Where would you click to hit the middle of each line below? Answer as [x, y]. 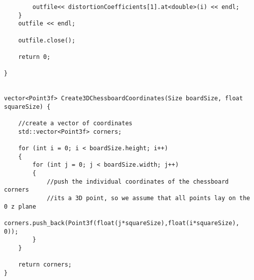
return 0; [34, 57]
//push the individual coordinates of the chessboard [138, 181]
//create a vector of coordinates [75, 124]
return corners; [45, 265]
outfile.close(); [47, 40]
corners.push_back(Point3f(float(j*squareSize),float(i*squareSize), [122, 223]
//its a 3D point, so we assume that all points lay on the [148, 198]
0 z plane [20, 206]
